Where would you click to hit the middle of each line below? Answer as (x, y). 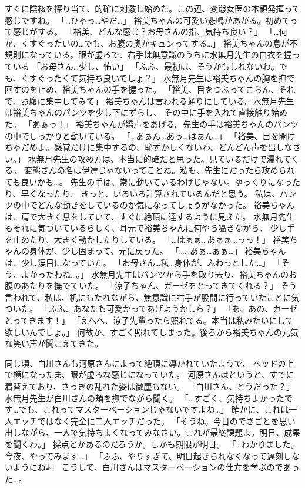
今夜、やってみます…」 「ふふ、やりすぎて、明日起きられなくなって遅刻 (144, 455)
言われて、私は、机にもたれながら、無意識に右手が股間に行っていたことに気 (152, 297)
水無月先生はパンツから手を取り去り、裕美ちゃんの (190, 274)
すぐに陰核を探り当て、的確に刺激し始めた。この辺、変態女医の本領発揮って (152, 8)
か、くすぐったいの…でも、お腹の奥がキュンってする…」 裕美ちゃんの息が (147, 43)
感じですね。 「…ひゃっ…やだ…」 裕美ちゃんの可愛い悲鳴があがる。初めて (147, 20)
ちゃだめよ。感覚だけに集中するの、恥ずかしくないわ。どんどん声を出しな (149, 147)
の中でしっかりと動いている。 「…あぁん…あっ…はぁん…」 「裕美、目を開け (150, 135)
